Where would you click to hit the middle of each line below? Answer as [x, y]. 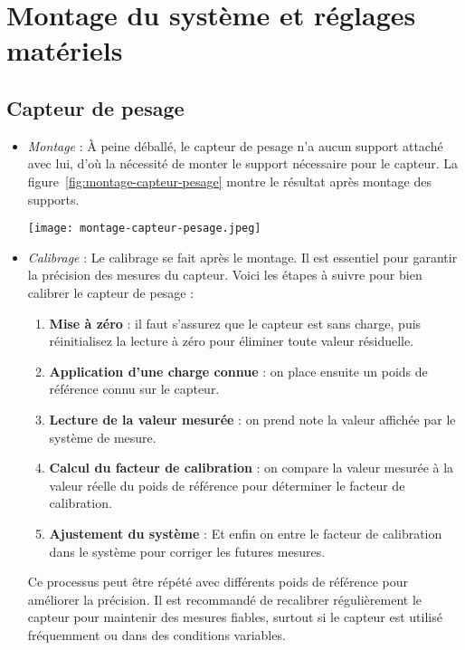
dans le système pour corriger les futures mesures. [187, 551]
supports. [53, 199]
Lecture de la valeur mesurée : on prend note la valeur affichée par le [252, 419]
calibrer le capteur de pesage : [111, 292]
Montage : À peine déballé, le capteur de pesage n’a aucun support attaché [235, 145]
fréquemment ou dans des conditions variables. [157, 634]
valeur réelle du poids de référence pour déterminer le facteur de [227, 485]
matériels [65, 50]
